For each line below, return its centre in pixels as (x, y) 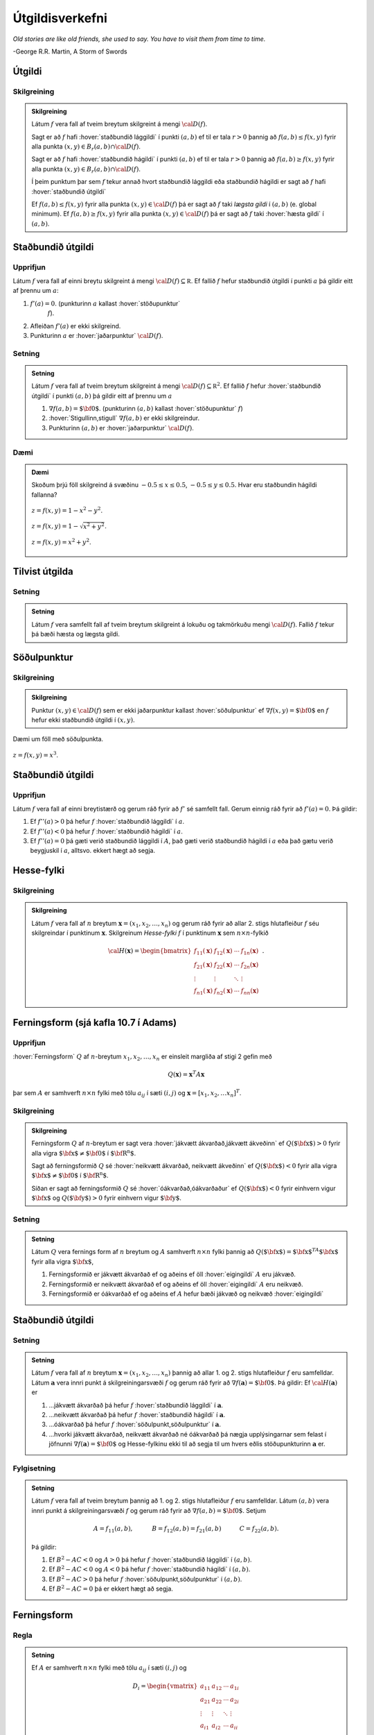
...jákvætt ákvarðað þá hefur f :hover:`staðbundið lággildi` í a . (136, 1405)
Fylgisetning (34, 1468)
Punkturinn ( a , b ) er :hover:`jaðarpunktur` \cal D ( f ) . (121, 428)
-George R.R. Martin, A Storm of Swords (70, 51)
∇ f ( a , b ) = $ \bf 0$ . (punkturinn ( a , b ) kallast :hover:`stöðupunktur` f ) (146, 409)
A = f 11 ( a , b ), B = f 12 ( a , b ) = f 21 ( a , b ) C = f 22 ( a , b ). (186, 1529)
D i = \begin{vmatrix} (165, 1686)
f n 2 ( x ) (223, 991)
